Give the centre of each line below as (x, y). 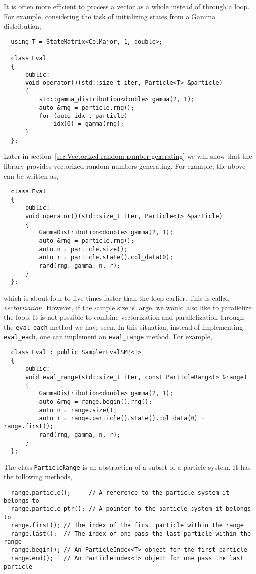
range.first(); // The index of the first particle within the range (127, 525)
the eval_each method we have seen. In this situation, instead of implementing (124, 326)
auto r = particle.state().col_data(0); (106, 257)
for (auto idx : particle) (83, 116)
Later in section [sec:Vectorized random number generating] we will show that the (128, 156)
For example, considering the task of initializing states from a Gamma (110, 16)
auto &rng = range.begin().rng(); (96, 402)
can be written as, (31, 175)
